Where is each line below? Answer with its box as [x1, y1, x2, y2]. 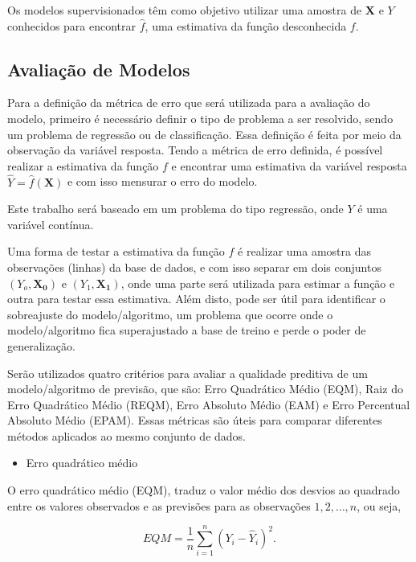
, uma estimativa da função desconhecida [145, 17, 347, 34]
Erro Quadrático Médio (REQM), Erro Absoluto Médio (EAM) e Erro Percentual [7, 396, 410, 412]
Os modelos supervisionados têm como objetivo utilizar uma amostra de [7, 2, 362, 18]
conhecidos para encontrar [7, 17, 137, 34]
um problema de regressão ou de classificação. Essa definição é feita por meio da [7, 125, 402, 142]
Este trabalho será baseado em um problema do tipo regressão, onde [7, 200, 344, 217]
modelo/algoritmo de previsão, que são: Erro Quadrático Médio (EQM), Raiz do [7, 380, 403, 397]
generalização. [7, 337, 75, 354]
